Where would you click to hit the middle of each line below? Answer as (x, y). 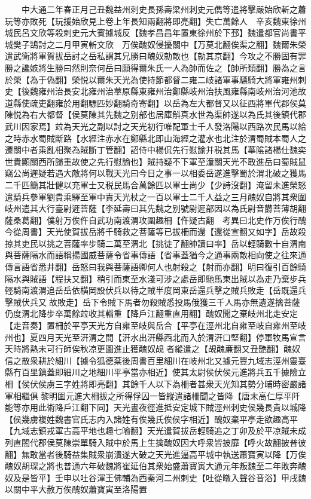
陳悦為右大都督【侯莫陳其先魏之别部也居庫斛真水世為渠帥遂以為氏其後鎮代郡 (155, 114)
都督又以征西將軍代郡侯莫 (256, 102)
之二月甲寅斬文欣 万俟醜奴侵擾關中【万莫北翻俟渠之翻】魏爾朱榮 (176, 44)
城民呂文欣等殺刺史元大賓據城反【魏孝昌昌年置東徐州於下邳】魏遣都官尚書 (151, 33)
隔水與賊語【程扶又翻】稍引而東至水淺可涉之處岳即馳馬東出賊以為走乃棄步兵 (155, 278)
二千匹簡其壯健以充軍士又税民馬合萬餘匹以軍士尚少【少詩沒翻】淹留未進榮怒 (155, 184)
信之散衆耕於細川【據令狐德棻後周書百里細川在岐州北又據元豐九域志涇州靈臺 (155, 360)
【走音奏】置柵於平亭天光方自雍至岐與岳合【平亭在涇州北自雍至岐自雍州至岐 (155, 325)
